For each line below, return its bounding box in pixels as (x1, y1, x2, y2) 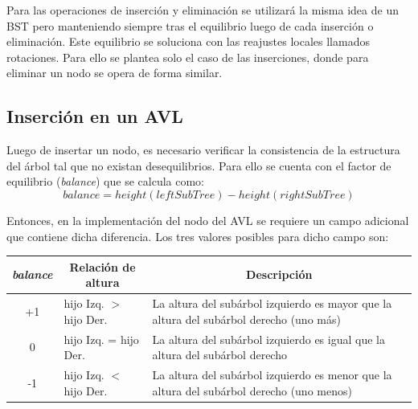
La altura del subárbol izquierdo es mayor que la (152, 295, 392, 312)
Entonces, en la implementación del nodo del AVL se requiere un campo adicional (6, 211, 409, 228)
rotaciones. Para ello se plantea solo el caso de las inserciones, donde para (6, 48, 369, 65)
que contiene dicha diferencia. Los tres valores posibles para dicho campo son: (6, 227, 389, 244)
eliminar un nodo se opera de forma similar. (6, 64, 223, 81)
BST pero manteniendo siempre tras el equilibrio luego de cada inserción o (6, 17, 374, 34)
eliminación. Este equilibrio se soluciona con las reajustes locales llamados (6, 33, 370, 50)
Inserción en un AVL (6, 104, 183, 129)
